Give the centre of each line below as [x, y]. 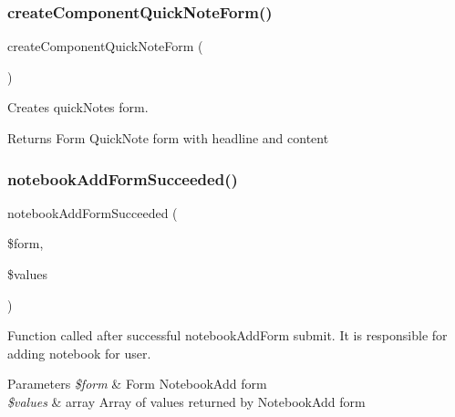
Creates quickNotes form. [78, 107]
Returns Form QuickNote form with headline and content [168, 138]
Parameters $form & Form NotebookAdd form [137, 384]
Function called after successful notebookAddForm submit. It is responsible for [227, 335]
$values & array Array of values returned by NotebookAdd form [186, 401]
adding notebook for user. [79, 353]
